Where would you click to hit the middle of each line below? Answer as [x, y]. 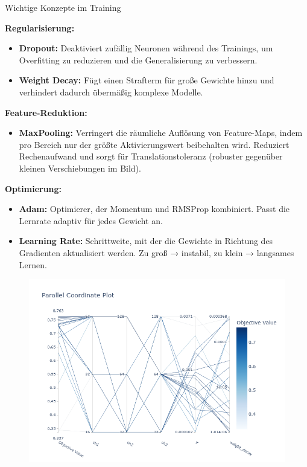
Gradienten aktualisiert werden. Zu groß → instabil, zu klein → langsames [157, 252]
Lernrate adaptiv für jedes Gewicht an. [91, 220]
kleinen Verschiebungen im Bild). [80, 168]
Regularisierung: [40, 27]
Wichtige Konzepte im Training [63, 7]
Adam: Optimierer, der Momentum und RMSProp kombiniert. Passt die [154, 209]
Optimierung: [33, 188]
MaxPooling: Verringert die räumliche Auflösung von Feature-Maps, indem [161, 133]
